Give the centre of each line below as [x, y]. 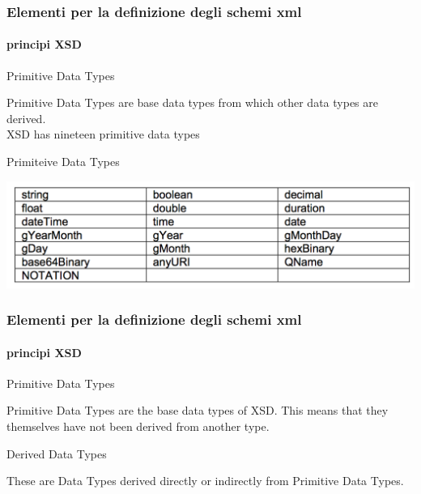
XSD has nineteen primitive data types [103, 134]
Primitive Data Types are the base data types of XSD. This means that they [198, 410]
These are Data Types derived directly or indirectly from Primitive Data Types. [205, 481]
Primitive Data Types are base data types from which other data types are [192, 102]
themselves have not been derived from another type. [138, 426]
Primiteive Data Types [63, 162]
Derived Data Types [57, 453]
